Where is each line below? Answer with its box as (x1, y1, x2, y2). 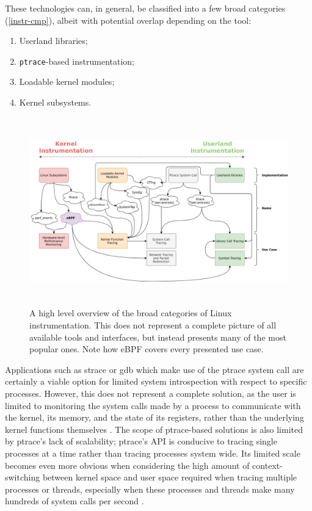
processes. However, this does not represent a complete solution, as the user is (5, 386, 296, 399)
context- (252, 458, 283, 471)
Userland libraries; (19, 34, 88, 47)
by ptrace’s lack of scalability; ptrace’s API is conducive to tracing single (5, 435, 277, 448)
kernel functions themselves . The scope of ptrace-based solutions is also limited (5, 422, 303, 435)
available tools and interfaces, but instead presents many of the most (29, 330, 286, 343)
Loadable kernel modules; (19, 75, 115, 88)
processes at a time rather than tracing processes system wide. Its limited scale (5, 446, 300, 459)
